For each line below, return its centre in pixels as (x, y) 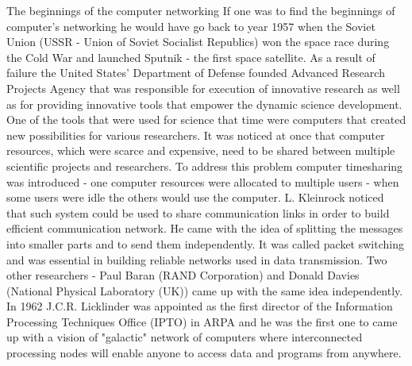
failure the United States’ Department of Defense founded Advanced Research (196, 73)
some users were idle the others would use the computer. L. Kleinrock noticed (195, 197)
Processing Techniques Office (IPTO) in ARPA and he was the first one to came (202, 321)
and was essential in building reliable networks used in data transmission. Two (197, 259)
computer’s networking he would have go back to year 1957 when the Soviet (191, 26)
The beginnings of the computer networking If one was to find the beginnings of (201, 10)
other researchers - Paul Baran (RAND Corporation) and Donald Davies (183, 275)
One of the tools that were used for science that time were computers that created (206, 119)
